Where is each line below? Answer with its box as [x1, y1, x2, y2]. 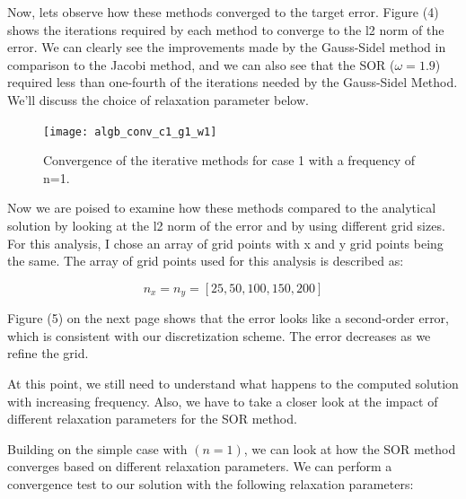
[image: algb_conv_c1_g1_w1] [43, 125, 217, 138]
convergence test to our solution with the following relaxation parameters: [7, 474, 414, 493]
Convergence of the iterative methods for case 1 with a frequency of [43, 151, 416, 170]
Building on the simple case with [7, 439, 188, 458]
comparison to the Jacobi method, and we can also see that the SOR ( [7, 55, 395, 74]
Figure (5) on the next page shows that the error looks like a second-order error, [7, 309, 450, 328]
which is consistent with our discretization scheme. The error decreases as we [7, 326, 431, 345]
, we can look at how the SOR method [243, 439, 456, 458]
